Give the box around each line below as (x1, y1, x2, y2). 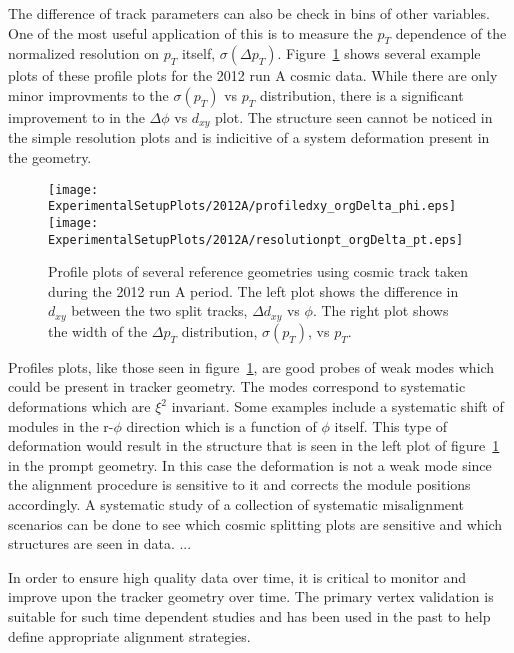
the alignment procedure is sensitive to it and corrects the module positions (8, 474, 471, 495)
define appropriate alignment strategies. (8, 625, 251, 646)
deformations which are (8, 396, 151, 417)
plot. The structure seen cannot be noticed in (215, 106, 493, 127)
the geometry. (8, 147, 92, 168)
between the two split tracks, (71, 300, 248, 321)
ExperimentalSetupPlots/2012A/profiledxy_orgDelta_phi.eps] (48, 199, 457, 214)
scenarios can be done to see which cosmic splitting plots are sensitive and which (8, 513, 503, 534)
